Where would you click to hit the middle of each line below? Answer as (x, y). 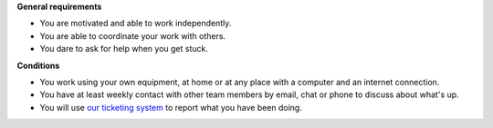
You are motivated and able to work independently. (136, 24)
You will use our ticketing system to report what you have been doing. (171, 107)
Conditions (38, 65)
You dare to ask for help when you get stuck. (124, 49)
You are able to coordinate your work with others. (133, 35)
